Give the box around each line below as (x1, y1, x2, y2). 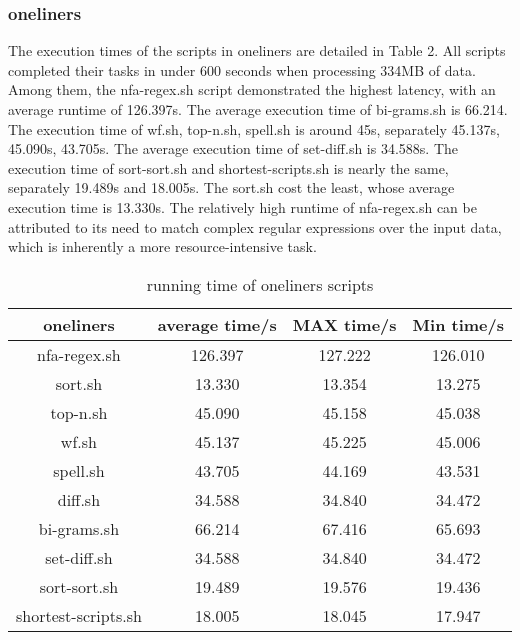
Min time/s (412, 312, 504, 336)
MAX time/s (292, 312, 397, 336)
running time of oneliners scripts (146, 272, 374, 296)
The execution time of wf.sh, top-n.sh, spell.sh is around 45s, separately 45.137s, (8, 118, 500, 139)
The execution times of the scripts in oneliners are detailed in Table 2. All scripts (8, 40, 506, 61)
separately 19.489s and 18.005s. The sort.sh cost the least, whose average (8, 177, 455, 198)
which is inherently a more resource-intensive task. (8, 236, 317, 257)
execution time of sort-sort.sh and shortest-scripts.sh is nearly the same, (8, 157, 449, 178)
